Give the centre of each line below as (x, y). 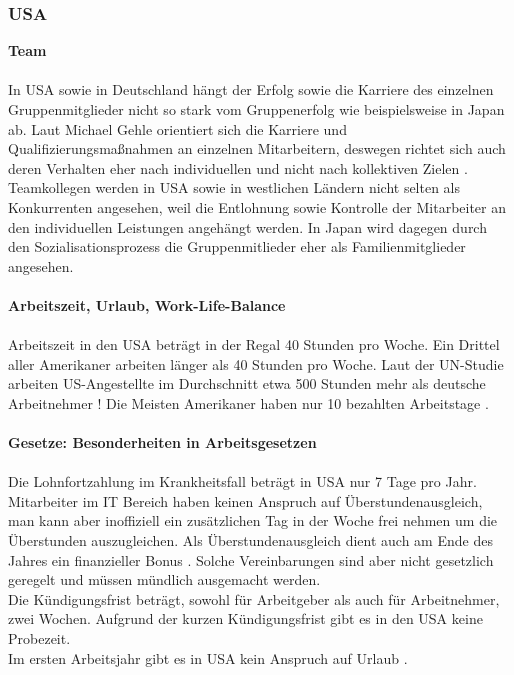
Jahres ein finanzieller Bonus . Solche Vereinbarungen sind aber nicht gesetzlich (251, 559)
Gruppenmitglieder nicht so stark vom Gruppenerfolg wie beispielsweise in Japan (256, 109)
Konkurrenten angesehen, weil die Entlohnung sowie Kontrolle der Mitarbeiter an (257, 206)
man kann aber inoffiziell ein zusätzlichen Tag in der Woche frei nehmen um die (253, 520)
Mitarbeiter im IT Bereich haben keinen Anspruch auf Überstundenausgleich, (245, 500)
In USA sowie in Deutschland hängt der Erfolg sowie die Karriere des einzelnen (251, 89)
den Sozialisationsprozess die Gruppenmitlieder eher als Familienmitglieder (237, 246)
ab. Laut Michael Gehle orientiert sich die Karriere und (177, 128)
